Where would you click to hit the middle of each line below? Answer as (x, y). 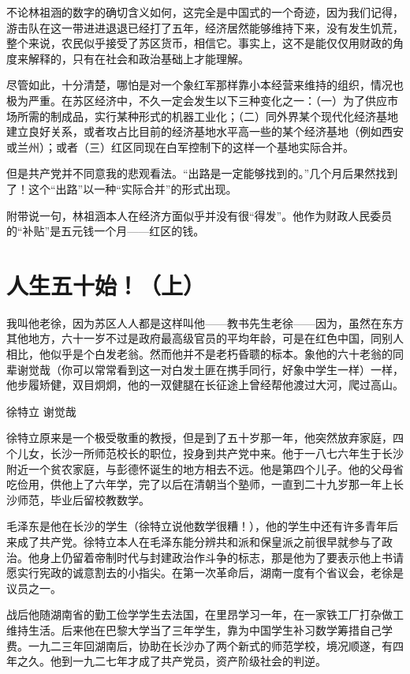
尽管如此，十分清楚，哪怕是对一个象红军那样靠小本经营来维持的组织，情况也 (205, 85)
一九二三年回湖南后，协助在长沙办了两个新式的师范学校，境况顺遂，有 (210, 645)
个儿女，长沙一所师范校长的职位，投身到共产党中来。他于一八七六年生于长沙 (205, 453)
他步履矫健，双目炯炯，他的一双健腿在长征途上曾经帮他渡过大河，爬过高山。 (205, 385)
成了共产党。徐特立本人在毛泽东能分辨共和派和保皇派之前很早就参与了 (199, 541)
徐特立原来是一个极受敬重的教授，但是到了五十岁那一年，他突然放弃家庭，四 (205, 438)
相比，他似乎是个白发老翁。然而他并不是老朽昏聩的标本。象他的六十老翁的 (199, 354)
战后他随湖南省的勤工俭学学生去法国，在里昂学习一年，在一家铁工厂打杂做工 (205, 614)
